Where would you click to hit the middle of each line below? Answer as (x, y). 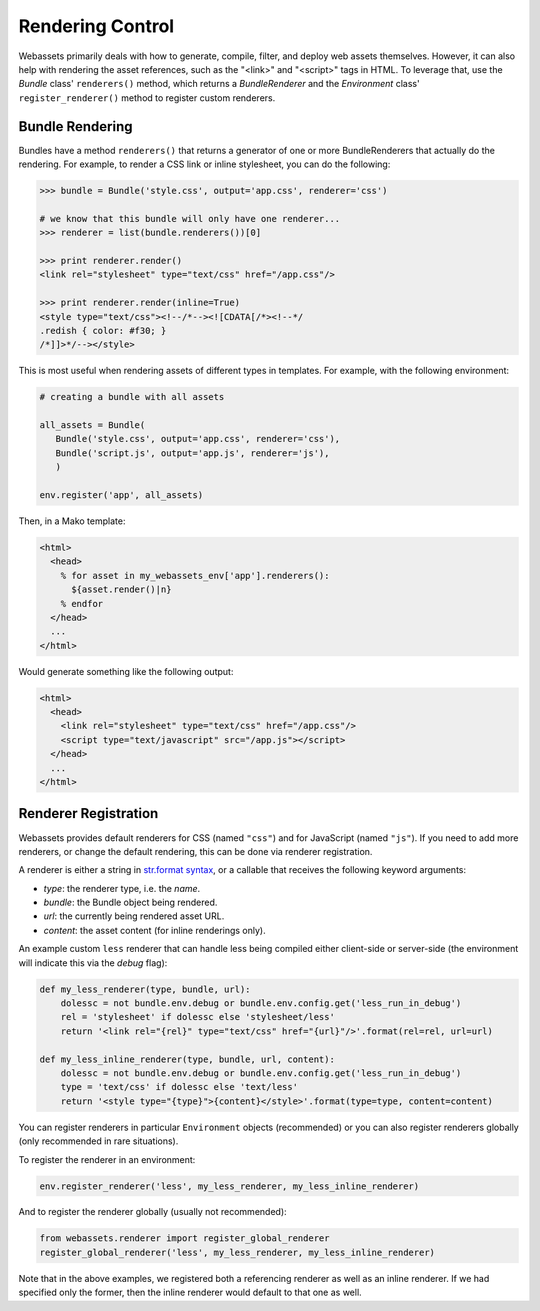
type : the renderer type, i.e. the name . (122, 888)
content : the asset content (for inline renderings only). (155, 930)
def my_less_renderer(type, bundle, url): (145, 989)
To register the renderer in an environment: (107, 1159)
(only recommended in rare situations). (98, 1141)
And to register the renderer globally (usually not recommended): (152, 1212)
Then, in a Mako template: (72, 521)
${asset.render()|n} (121, 589)
